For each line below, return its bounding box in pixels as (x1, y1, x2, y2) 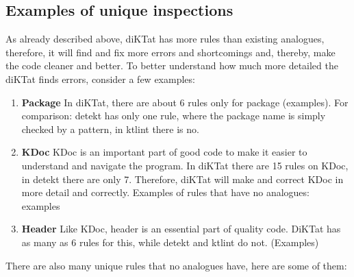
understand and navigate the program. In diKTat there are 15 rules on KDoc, (21, 158, 349, 172)
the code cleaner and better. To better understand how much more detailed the (5, 58, 338, 73)
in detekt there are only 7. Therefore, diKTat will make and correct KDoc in (21, 171, 344, 186)
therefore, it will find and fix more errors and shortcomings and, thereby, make (5, 45, 336, 59)
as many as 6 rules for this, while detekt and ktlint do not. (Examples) (21, 234, 319, 249)
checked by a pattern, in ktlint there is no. (21, 121, 199, 136)
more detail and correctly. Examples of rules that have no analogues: (21, 185, 309, 200)
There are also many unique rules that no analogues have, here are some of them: (5, 258, 347, 272)
